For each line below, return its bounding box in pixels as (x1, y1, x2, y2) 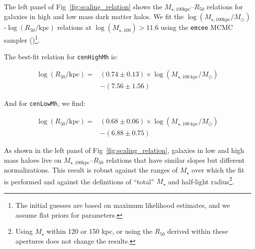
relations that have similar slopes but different (106, 154, 245, 165)
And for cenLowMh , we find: (4, 98, 85, 108)
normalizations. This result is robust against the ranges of (4, 165, 178, 175)
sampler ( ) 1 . (4, 33, 40, 45)
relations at (57, 22, 92, 32)
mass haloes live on (4, 154, 62, 165)
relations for (206, 1, 243, 11)
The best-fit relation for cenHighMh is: (4, 51, 118, 61)
